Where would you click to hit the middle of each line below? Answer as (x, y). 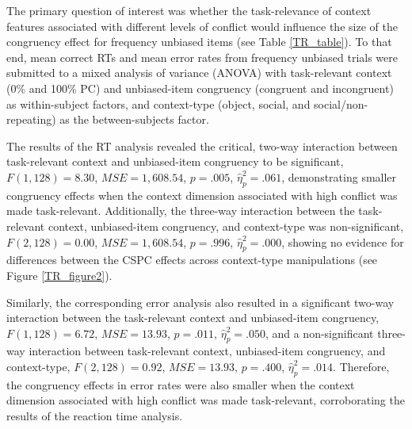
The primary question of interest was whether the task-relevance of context (189, 10)
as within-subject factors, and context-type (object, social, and (158, 103)
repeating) (31, 119)
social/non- (341, 103)
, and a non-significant (319, 333)
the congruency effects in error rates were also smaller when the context (181, 384)
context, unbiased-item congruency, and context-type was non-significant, (226, 226)
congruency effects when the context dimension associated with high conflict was (202, 195)
